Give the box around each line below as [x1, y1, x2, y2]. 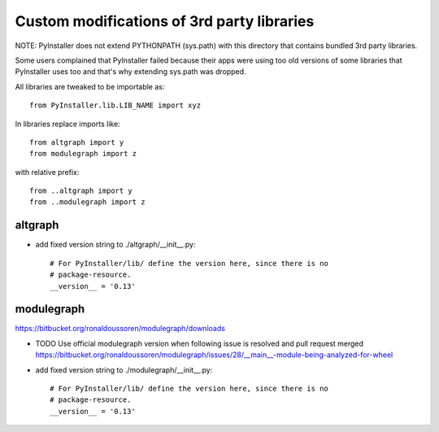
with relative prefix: [15, 167, 80, 177]
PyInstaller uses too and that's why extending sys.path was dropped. [15, 67, 247, 76]
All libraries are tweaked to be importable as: [15, 81, 165, 91]
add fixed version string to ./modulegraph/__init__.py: [35, 364, 213, 374]
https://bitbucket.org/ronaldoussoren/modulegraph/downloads [15, 324, 225, 334]
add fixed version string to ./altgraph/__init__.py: [35, 240, 196, 250]
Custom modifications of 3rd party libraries [15, 12, 315, 30]
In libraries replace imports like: [15, 119, 121, 129]
